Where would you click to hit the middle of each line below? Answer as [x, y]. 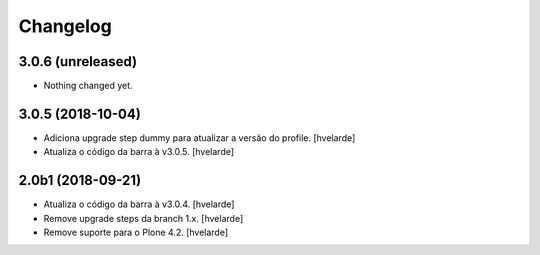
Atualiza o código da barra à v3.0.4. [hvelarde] [139, 204]
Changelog [65, 26]
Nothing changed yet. [88, 86]
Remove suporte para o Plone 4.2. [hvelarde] [136, 232]
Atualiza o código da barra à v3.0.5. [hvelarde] [139, 152]
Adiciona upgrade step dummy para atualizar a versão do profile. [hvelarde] [199, 137]
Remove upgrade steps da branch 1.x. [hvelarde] [143, 218]
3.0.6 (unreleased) [78, 61]
